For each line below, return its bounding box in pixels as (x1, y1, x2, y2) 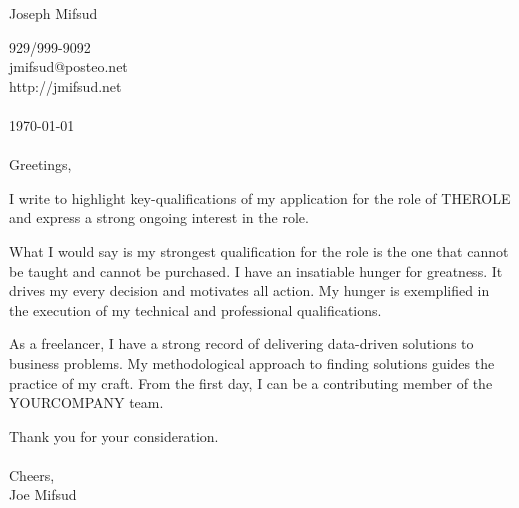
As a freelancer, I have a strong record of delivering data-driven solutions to (9, 333, 474, 354)
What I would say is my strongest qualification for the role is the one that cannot (9, 240, 509, 261)
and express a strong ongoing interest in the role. (9, 207, 309, 228)
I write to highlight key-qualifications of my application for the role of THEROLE (9, 187, 511, 208)
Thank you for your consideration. (9, 425, 219, 446)
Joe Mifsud (9, 484, 77, 505)
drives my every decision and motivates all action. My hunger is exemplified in (9, 280, 490, 301)
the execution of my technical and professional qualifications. (9, 299, 382, 320)
